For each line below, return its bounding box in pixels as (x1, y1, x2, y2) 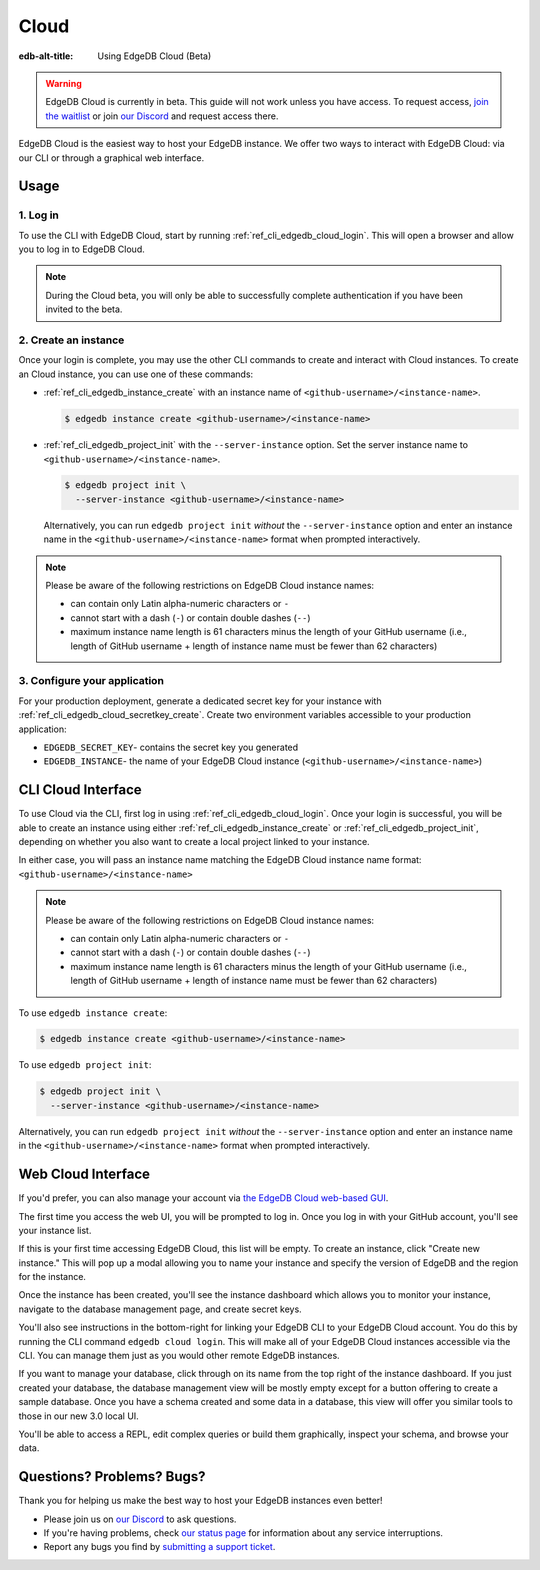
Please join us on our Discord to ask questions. (43, 1513, 237, 1525)
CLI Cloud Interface (18, 781, 142, 799)
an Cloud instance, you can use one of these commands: (18, 368, 254, 380)
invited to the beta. (45, 303, 123, 315)
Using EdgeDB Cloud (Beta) (97, 50, 212, 62)
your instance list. (18, 1224, 92, 1236)
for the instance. (18, 1271, 87, 1283)
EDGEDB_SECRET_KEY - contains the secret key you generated (43, 741, 299, 753)
